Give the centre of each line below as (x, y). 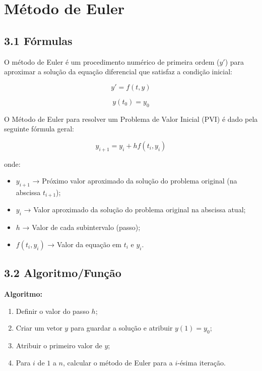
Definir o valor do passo (52, 311)
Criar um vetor (39, 328)
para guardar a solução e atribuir (121, 328)
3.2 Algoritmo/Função (63, 273)
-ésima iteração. (202, 362)
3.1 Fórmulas (38, 40)
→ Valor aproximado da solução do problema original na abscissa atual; (135, 210)
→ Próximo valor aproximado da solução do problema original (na (135, 181)
